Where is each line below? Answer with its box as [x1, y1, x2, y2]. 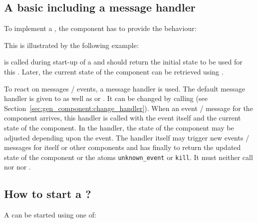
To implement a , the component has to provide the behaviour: [4, 23, 197, 33]
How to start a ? [4, 186, 91, 201]
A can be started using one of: [4, 209, 96, 220]
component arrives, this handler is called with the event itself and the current [4, 112, 241, 123]
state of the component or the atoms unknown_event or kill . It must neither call [4, 151, 253, 162]
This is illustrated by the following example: [4, 39, 139, 50]
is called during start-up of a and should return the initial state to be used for [4, 56, 243, 67]
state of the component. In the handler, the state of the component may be [4, 122, 234, 132]
